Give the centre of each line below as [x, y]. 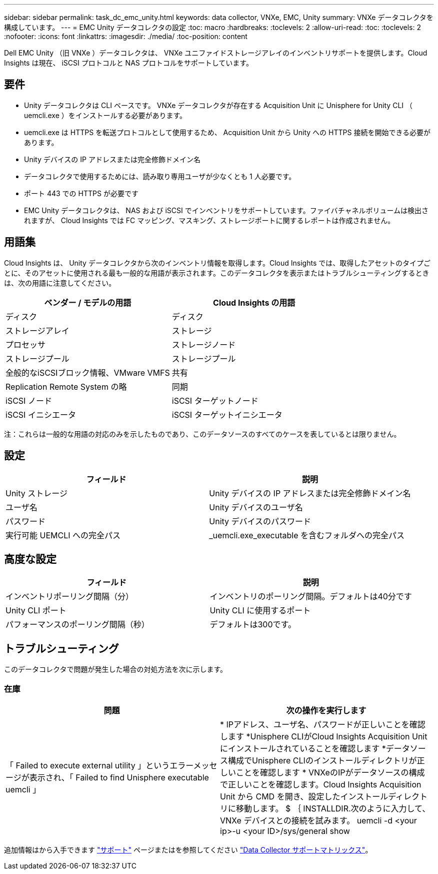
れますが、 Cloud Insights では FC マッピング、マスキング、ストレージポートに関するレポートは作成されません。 [209, 220]
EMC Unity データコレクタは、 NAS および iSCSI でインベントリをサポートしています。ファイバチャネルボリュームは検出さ [226, 210]
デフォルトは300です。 [253, 625]
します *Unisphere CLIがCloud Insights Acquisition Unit [324, 736]
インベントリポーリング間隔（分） [70, 597]
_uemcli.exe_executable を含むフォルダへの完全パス [307, 535]
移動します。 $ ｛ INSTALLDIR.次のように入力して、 [333, 808]
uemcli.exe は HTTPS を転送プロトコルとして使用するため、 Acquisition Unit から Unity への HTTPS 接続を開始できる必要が [227, 132]
